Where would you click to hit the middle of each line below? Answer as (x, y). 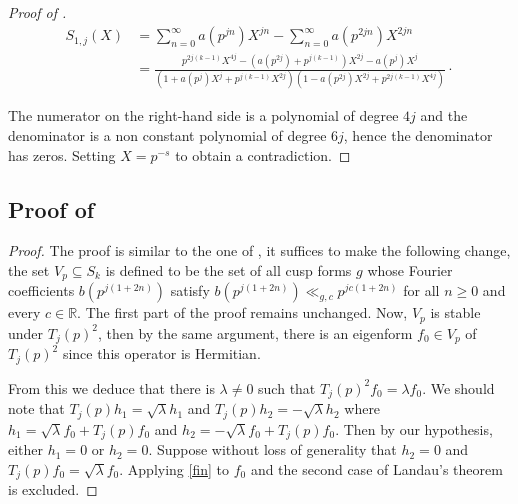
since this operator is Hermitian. (161, 353)
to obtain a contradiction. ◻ (263, 154)
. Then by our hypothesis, (414, 428)
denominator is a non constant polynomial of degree (167, 135)
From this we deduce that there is (111, 387)
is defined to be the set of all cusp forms (228, 269)
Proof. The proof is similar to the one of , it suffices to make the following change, (259, 250)
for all (421, 290)
